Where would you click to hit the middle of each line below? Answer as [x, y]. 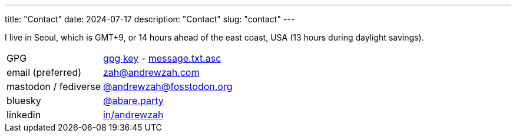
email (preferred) [44, 72]
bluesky [24, 101]
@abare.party [133, 101]
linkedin [24, 115]
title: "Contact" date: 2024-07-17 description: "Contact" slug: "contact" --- [150, 19]
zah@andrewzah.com [151, 72]
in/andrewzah [133, 115]
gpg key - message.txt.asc [162, 58]
